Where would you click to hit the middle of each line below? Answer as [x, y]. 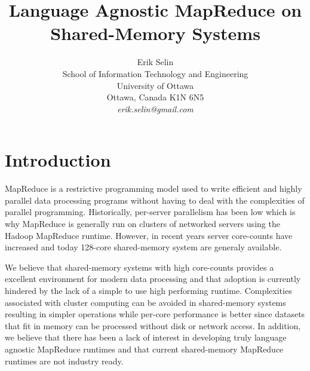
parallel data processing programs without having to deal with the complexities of [155, 200]
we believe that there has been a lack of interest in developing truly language [146, 337]
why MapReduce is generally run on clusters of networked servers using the [142, 223]
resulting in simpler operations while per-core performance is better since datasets [155, 314]
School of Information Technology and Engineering [155, 73]
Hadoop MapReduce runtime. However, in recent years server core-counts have [149, 235]
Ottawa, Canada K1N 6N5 [155, 97]
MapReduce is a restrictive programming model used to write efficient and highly [154, 188]
